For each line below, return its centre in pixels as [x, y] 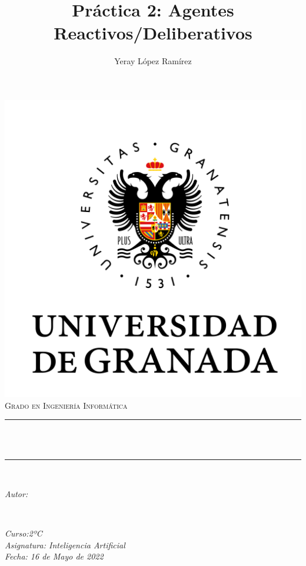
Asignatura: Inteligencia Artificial [65, 545]
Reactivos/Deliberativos [153, 33]
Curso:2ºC [24, 533]
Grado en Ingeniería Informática [66, 405]
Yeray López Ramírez [153, 61]
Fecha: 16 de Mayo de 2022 [54, 556]
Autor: [16, 493]
